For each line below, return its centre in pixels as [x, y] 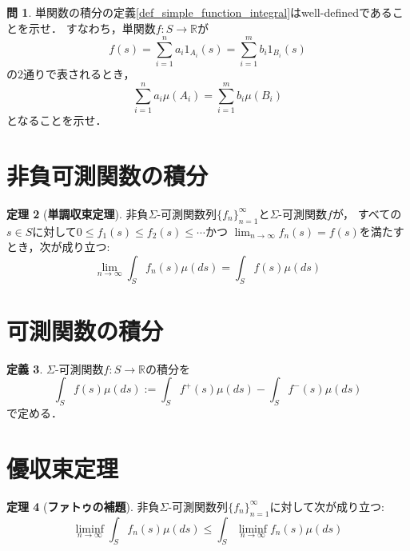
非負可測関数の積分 [107, 175]
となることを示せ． [57, 120]
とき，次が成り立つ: [58, 247]
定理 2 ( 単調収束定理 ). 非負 [78, 213]
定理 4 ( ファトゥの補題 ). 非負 [83, 506]
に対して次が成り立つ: [327, 506]
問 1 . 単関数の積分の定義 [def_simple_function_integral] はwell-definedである [199, 12]
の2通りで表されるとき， [71, 74]
